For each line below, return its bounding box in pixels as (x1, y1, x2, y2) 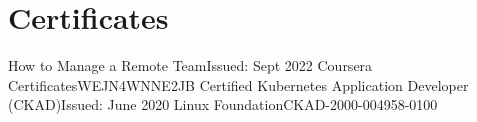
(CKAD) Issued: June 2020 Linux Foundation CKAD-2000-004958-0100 (8, 94, 438, 115)
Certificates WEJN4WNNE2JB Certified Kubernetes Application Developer (8, 74, 469, 95)
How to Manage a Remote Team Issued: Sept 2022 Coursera (8, 55, 373, 76)
